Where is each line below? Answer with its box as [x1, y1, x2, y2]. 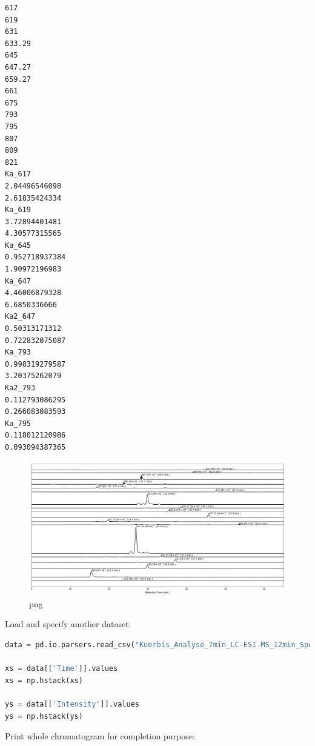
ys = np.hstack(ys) [5, 711, 83, 721]
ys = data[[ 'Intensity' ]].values [5, 700, 139, 708]
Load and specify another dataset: [5, 618, 131, 630]
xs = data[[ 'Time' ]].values [5, 664, 118, 673]
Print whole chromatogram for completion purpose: [5, 730, 195, 742]
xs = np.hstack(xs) [5, 676, 83, 685]
